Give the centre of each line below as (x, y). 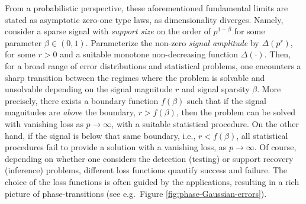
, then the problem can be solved (236, 112)
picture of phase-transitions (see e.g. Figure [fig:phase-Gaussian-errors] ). (136, 193)
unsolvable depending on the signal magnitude (89, 89)
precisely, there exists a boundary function (82, 100)
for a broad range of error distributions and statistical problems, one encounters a (153, 65)
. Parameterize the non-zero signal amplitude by (172, 42)
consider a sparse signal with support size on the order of (108, 31)
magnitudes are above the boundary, (70, 112)
